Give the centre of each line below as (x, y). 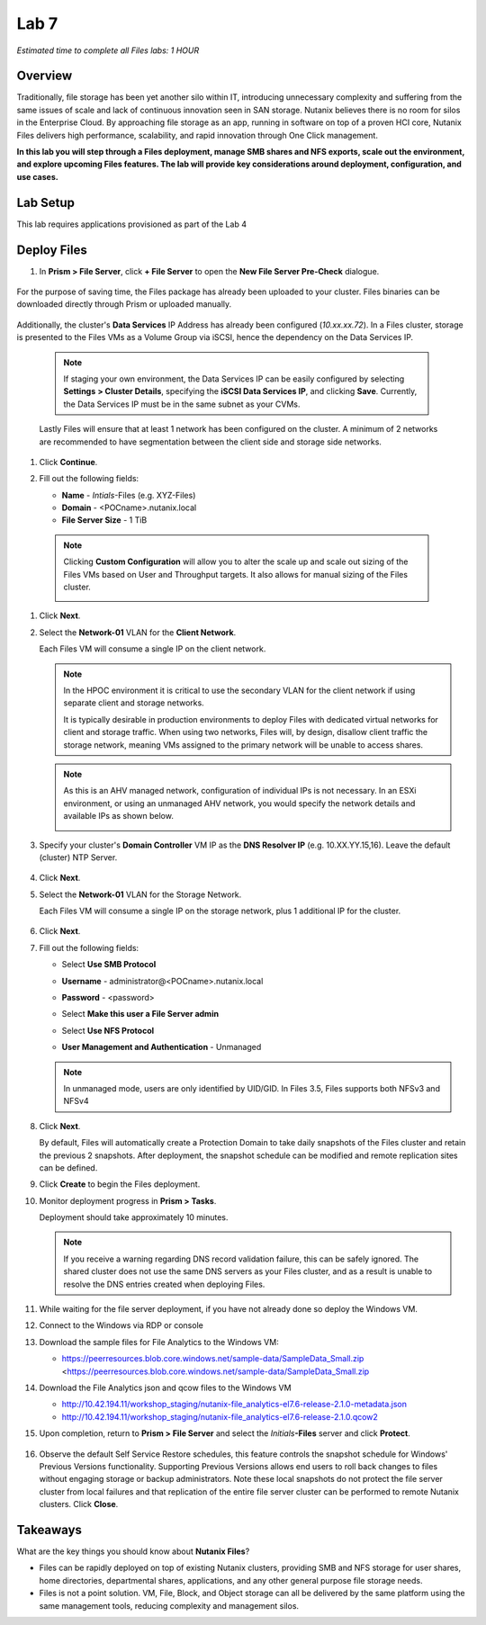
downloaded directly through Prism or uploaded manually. (124, 304)
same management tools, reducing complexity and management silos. (169, 1605)
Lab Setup (46, 202)
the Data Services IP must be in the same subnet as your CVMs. (182, 404)
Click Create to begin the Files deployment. (120, 1184)
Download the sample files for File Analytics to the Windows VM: (159, 1342)
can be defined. (68, 1167)
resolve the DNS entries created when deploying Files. (164, 1284)
